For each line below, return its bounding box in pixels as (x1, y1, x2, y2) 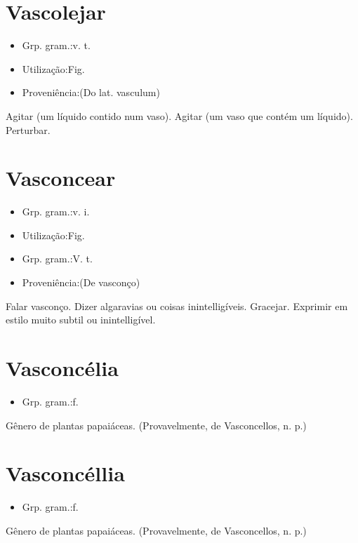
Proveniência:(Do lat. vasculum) (22, 85, 160, 100)
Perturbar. (6, 122, 51, 137)
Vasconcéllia (6, 459, 125, 488)
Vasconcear (6, 163, 116, 192)
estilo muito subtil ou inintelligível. (6, 312, 156, 327)
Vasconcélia (6, 353, 119, 382)
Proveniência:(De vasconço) (22, 275, 140, 289)
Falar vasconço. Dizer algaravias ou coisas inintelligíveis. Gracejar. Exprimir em (6, 298, 348, 313)
